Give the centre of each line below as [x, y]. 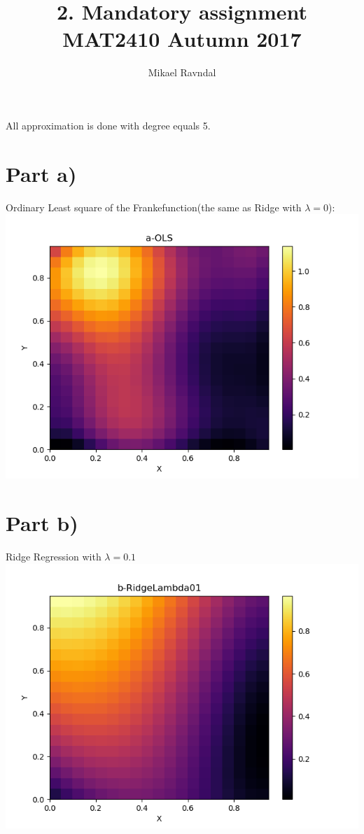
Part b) [42, 523]
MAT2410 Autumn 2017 [182, 39]
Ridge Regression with [54, 556]
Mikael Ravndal [182, 72]
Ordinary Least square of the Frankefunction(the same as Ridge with [154, 207]
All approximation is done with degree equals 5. [108, 125]
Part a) [41, 173]
